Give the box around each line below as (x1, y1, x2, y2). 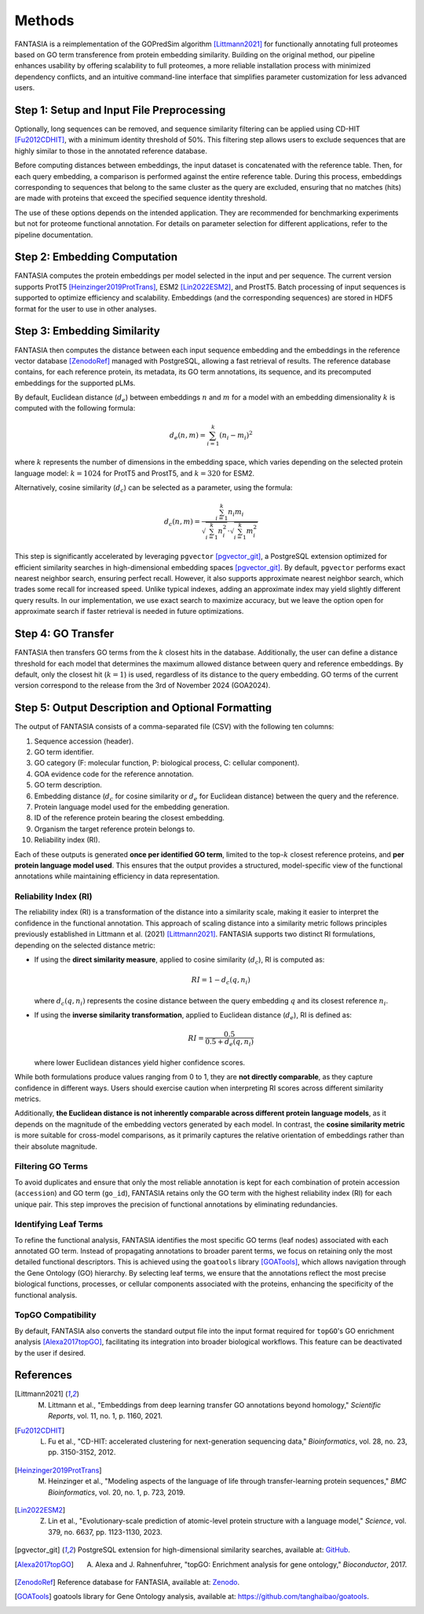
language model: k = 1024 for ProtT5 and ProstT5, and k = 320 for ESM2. (14, 468, 255, 478)
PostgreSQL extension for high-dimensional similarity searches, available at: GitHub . (77, 1545, 351, 1554)
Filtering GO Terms (14, 1161, 88, 1172)
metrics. (14, 1094, 42, 1104)
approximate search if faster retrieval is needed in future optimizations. (14, 607, 244, 616)
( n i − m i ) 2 (218, 429, 253, 441)
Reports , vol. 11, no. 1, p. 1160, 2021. (48, 1411, 163, 1421)
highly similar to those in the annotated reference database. (14, 146, 207, 155)
